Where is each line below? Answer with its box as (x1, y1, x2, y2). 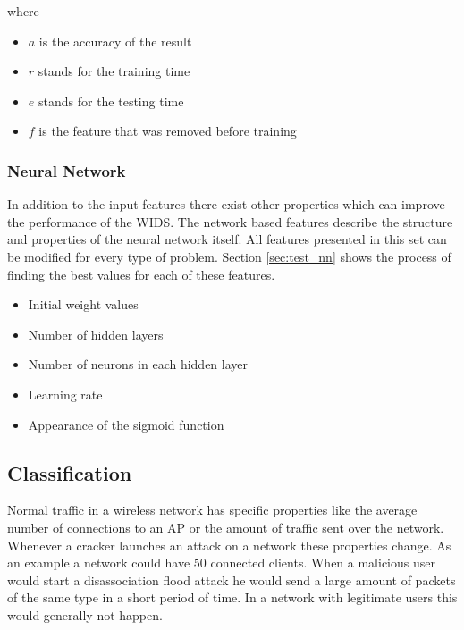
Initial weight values (28, 295, 139, 314)
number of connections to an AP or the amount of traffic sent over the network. (7, 517, 444, 536)
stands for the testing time (38, 91, 184, 110)
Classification (7, 458, 132, 486)
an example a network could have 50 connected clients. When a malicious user (7, 553, 435, 572)
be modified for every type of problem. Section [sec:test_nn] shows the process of (7, 247, 451, 265)
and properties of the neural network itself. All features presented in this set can (7, 230, 447, 248)
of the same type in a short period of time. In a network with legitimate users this (7, 588, 458, 607)
